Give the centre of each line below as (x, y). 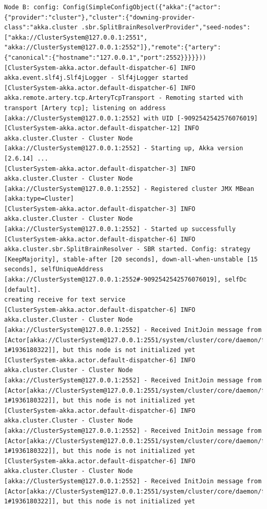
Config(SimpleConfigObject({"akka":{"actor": (142, 7)
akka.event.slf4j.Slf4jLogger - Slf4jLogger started (96, 78)
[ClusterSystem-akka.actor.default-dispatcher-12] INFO (102, 128)
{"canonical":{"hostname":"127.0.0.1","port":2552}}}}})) (105, 57)
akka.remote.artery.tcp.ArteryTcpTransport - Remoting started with (124, 98)
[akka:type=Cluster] (39, 199)
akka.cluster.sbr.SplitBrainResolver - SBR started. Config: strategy (127, 249)
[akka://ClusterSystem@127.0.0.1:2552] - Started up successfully (120, 229)
